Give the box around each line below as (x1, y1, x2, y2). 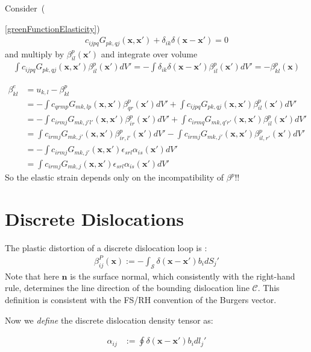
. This (257, 281, 280, 294)
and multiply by (5, 47, 64, 60)
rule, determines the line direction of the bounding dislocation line (5, 281, 250, 294)
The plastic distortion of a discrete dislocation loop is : (5, 241, 207, 254)
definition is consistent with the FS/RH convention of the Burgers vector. (5, 293, 277, 306)
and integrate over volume (101, 47, 198, 60)
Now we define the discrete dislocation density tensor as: (5, 313, 213, 326)
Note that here (5, 269, 59, 282)
